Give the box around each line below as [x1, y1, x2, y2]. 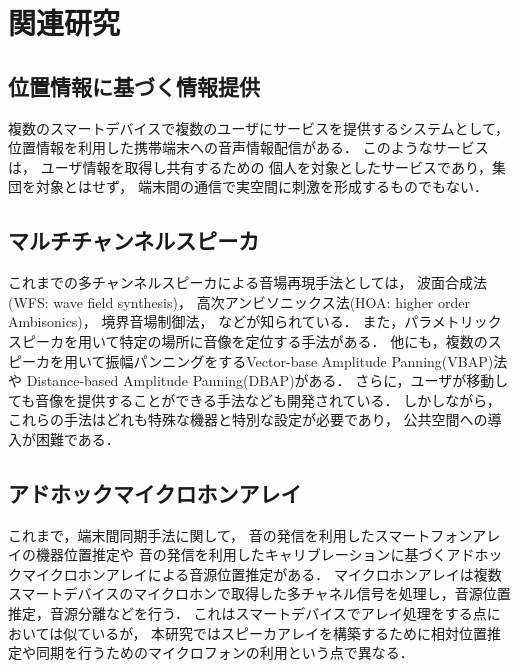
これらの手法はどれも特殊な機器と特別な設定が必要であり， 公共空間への [8, 409, 488, 430]
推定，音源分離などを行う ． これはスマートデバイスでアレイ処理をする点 [8, 603, 487, 624]
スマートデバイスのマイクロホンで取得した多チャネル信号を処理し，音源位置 [8, 583, 511, 604]
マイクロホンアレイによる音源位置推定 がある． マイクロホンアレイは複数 [21, 563, 502, 584]
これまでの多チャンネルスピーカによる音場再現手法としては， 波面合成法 [8, 272, 488, 293]
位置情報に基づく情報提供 [8, 70, 260, 101]
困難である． [35, 428, 120, 449]
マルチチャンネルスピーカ [8, 225, 260, 256]
